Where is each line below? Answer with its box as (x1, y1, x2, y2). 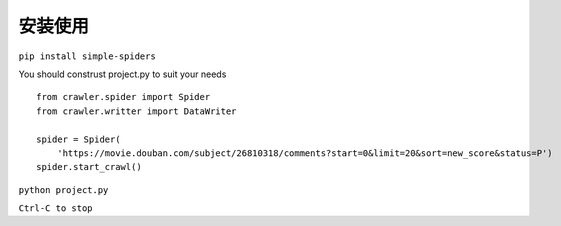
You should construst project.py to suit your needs (18, 68, 227, 80)
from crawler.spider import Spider (36, 91, 211, 103)
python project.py (18, 184, 109, 195)
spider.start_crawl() (36, 161, 142, 173)
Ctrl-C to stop (18, 203, 94, 214)
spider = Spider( (36, 133, 121, 145)
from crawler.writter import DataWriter (36, 105, 237, 117)
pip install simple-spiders (18, 50, 157, 62)
